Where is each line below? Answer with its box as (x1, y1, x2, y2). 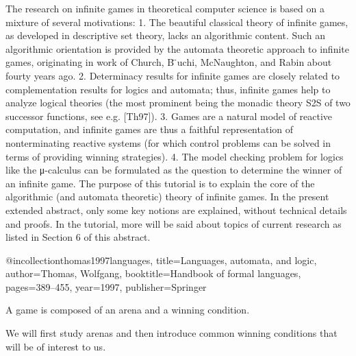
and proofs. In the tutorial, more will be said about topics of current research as (5, 216, 342, 230)
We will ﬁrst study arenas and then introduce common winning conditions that (5, 326, 338, 340)
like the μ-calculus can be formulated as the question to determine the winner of (5, 163, 342, 177)
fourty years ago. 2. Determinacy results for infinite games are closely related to (5, 68, 340, 82)
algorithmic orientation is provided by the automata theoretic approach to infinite (5, 41, 349, 56)
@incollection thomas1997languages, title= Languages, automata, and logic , (5, 252, 317, 267)
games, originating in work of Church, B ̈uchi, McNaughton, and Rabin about (5, 55, 332, 69)
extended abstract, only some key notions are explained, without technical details (5, 202, 347, 217)
